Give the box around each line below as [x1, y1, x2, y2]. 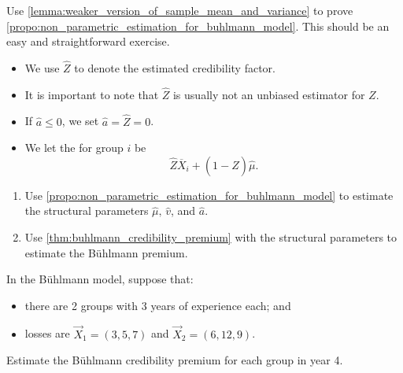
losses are [24, 325, 70, 342]
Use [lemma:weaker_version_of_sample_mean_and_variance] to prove [6, 2, 353, 18]
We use [24, 60, 60, 76]
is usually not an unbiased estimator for [172, 86, 365, 102]
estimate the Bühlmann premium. [24, 244, 188, 260]
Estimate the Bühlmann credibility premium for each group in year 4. [6, 352, 343, 368]
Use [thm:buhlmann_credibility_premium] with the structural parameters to [24, 229, 397, 245]
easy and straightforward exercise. [6, 33, 170, 50]
